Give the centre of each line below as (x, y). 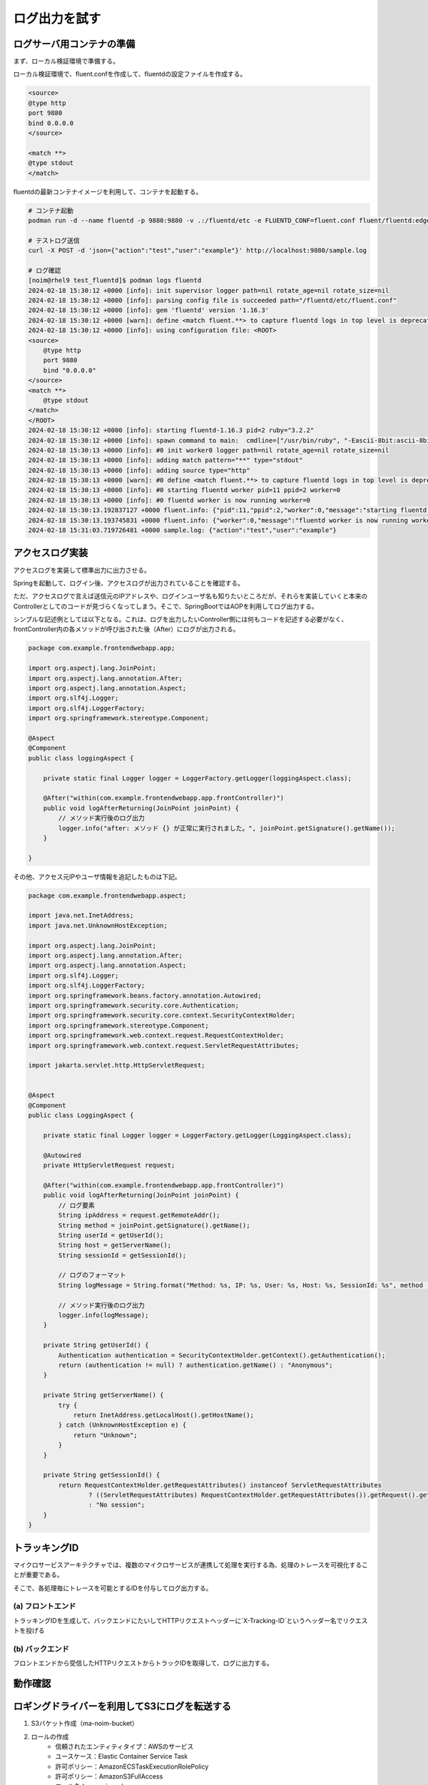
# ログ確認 (45, 270)
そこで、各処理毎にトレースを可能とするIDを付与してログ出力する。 (113, 1588)
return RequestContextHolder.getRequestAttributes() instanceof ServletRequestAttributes (220, 1485)
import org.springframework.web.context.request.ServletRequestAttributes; (164, 1045)
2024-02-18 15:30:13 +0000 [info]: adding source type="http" (139, 470)
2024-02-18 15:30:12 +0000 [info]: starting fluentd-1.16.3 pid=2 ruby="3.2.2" (171, 431)
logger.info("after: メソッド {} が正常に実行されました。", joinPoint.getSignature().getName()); (227, 828)
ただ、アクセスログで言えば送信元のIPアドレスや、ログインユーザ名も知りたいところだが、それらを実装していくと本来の (190, 596)
